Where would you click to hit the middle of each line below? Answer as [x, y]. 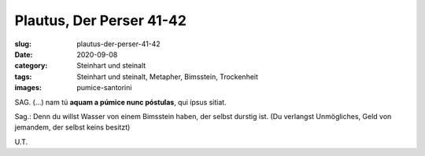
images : [28, 88]
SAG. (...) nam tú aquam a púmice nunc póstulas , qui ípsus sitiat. [121, 102]
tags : [23, 76]
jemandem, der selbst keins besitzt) [72, 127]
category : [31, 66]
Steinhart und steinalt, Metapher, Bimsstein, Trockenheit [168, 76]
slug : [23, 44]
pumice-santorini [104, 88]
